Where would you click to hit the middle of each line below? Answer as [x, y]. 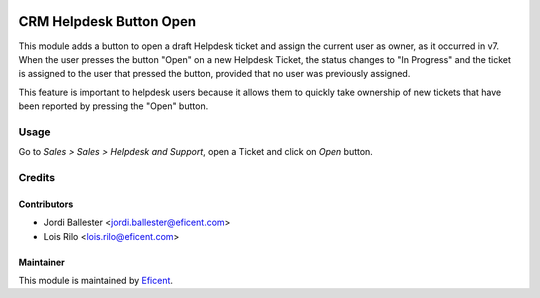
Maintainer [41, 262]
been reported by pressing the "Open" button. [113, 106]
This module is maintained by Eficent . [96, 280]
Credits [36, 177]
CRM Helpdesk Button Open [107, 21]
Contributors [46, 204]
